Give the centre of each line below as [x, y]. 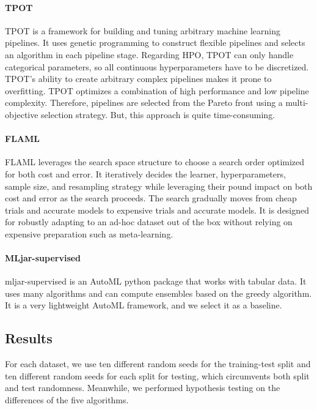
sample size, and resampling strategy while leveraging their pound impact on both [159, 186]
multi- [297, 102]
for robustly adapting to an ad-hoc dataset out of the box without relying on [149, 222]
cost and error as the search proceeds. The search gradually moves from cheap [151, 198]
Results [29, 338]
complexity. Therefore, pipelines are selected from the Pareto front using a [144, 102]
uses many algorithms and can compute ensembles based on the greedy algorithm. [158, 293]
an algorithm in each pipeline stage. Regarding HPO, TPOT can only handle [149, 54]
